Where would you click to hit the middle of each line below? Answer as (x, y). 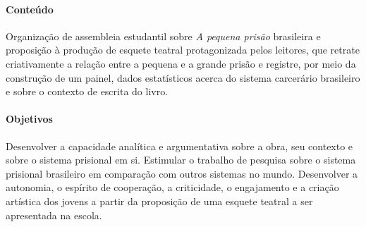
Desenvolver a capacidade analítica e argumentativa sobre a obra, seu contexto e (179, 146)
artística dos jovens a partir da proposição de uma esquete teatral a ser (159, 201)
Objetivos (29, 119)
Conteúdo (30, 9)
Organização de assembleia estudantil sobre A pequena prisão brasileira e (163, 36)
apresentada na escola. (54, 215)
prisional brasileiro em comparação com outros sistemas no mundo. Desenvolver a (182, 173)
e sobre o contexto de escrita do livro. (87, 91)
